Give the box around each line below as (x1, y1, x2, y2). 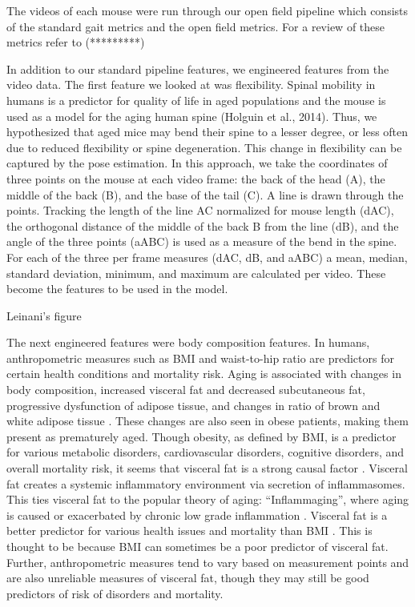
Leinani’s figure (6, 307, 82, 324)
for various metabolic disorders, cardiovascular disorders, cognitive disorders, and (6, 444, 405, 460)
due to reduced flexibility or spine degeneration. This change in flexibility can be (6, 139, 402, 155)
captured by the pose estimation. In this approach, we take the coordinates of (6, 155, 388, 171)
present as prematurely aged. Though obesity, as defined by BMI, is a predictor (6, 428, 397, 444)
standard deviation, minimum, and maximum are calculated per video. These (6, 264, 386, 281)
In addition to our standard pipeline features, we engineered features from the (6, 60, 389, 77)
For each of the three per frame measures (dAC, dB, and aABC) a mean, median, (6, 248, 408, 265)
